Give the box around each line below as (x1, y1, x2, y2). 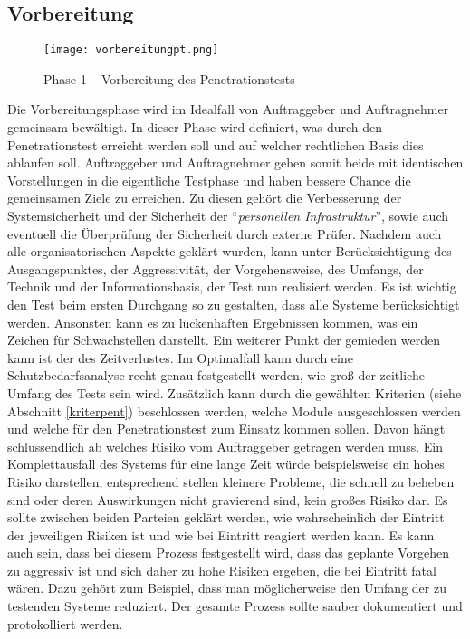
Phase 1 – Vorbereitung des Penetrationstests (43, 69, 295, 88)
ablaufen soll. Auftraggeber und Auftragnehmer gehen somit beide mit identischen (7, 153, 464, 172)
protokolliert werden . (7, 614, 123, 633)
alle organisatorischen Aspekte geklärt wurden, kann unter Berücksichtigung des (7, 242, 452, 261)
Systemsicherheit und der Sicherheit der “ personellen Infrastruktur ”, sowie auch (7, 206, 448, 225)
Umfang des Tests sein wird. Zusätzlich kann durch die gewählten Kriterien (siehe (7, 383, 462, 402)
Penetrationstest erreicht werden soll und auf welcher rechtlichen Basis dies (7, 135, 424, 154)
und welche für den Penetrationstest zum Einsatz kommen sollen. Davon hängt (7, 419, 446, 438)
